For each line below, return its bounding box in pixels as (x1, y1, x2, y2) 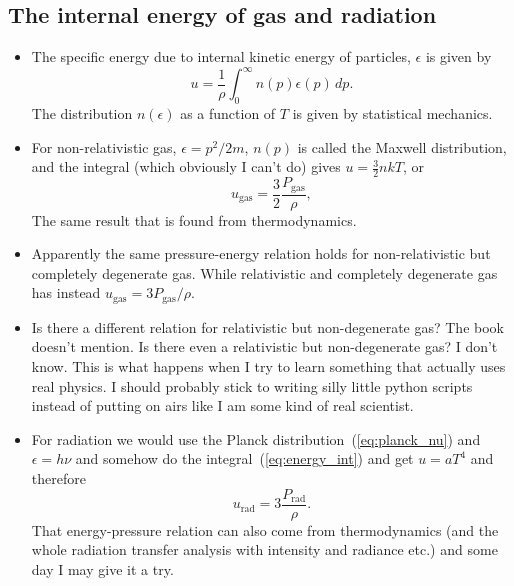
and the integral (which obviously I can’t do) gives (31, 156, 341, 177)
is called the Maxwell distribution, (297, 136, 507, 157)
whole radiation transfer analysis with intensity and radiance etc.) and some (31, 539, 498, 560)
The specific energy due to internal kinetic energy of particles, (31, 46, 411, 67)
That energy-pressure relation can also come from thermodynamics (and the (31, 519, 499, 540)
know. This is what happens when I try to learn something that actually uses (31, 356, 506, 377)
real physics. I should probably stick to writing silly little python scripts (31, 375, 473, 396)
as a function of (180, 103, 276, 124)
